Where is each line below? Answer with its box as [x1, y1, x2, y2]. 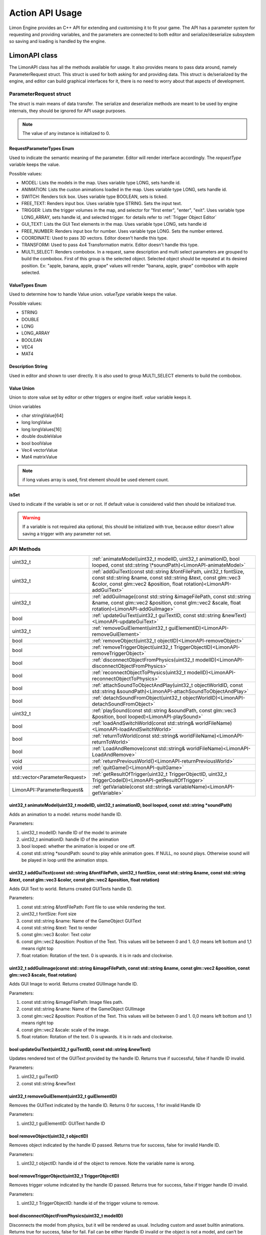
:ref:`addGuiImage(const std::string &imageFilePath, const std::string [92, 593, 251, 600]
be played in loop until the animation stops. [21, 857, 109, 863]
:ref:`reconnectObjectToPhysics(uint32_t [92, 669, 186, 676]
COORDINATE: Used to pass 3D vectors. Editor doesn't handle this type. [21, 235, 168, 241]
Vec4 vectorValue [21, 447, 58, 453]
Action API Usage [9, 7, 82, 18]
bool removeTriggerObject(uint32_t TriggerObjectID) [9, 1173, 120, 1179]
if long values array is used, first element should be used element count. [22, 477, 169, 483]
